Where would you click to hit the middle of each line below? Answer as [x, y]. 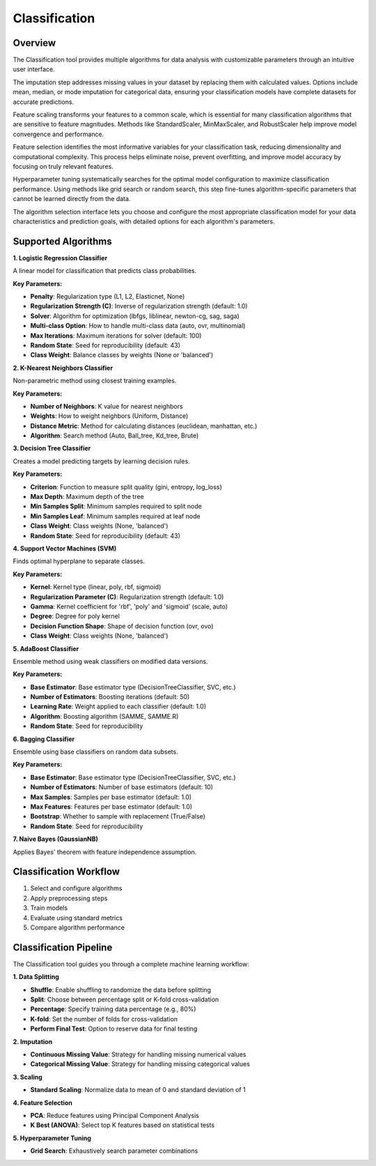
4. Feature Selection [42, 1103]
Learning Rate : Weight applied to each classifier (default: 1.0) [118, 707]
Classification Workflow [66, 872]
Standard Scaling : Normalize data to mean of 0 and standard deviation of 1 [138, 1090]
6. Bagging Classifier [44, 739]
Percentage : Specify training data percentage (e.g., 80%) [113, 1009]
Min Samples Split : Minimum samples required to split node [116, 507]
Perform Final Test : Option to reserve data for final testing [114, 1029]
